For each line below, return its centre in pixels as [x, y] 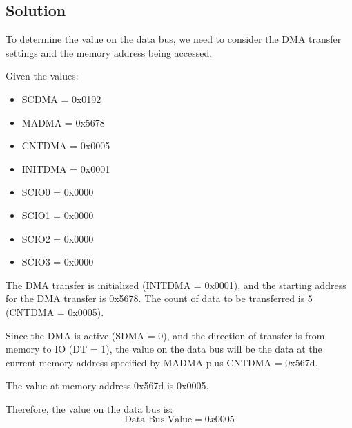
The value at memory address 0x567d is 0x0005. [107, 385]
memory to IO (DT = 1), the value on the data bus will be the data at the [164, 349]
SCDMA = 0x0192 [61, 99]
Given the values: [42, 76]
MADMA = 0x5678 [63, 122]
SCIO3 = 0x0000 [58, 262]
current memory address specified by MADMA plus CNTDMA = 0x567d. [162, 362]
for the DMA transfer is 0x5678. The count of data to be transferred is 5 [159, 298]
